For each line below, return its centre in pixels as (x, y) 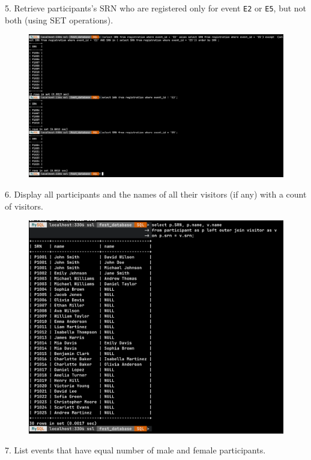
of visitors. (24, 206)
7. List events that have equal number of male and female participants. (135, 450)
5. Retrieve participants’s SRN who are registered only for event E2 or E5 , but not (156, 8)
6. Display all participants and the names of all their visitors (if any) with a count (156, 194)
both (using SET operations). (59, 20)
